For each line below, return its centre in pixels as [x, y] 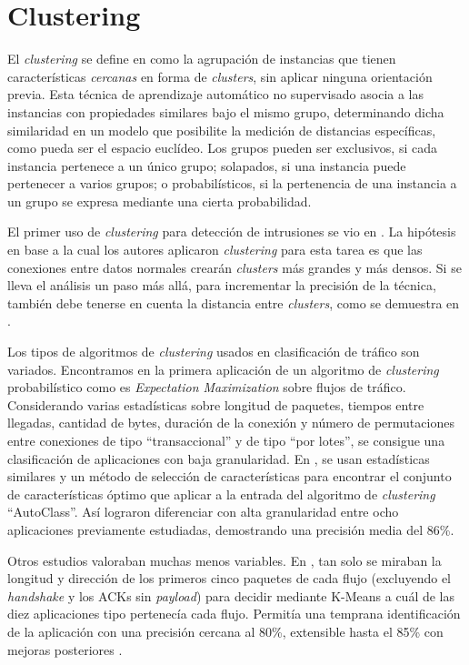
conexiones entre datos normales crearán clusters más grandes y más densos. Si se [234, 267]
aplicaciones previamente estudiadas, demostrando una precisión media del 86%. [231, 529]
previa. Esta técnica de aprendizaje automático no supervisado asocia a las [216, 94]
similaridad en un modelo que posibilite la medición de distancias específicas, [222, 130]
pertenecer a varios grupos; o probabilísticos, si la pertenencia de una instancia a [232, 183]
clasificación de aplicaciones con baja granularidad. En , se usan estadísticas [219, 458]
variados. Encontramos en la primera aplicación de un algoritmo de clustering [223, 369]
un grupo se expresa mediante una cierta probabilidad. [160, 201]
